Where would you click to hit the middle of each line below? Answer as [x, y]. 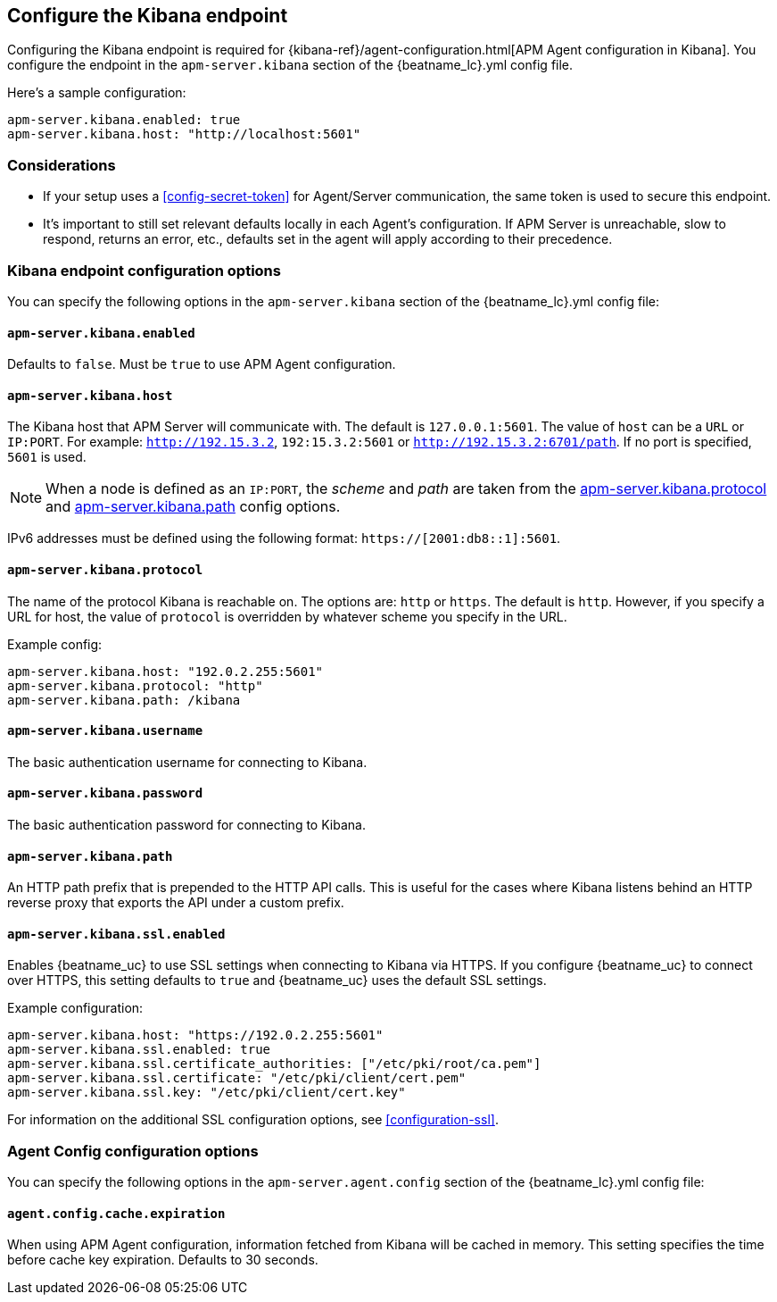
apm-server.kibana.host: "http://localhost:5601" [184, 134]
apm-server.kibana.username [105, 731]
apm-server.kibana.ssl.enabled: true [139, 1050]
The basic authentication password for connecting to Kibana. [186, 825]
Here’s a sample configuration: [97, 93]
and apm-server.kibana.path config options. [193, 507]
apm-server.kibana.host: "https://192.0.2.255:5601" [195, 1035]
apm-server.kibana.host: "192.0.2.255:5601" [165, 671]
